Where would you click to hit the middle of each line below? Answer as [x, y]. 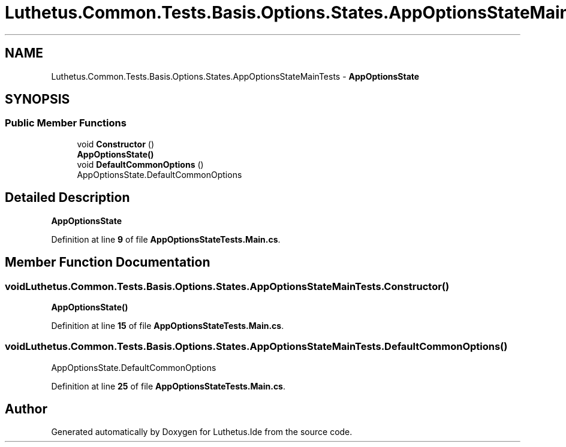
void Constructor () [115, 144]
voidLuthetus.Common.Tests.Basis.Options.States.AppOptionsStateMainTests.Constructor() [227, 286]
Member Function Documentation [108, 262]
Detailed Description [67, 198]
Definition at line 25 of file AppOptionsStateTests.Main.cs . [168, 386]
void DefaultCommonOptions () [140, 164]
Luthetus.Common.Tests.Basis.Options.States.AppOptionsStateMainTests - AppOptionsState [235, 76]
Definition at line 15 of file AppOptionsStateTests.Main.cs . [168, 325]
